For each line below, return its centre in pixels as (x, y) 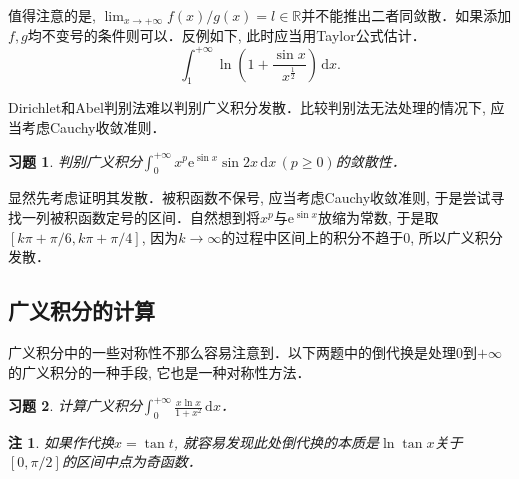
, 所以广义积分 (456, 236)
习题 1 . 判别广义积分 (75, 160)
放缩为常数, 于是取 (378, 216)
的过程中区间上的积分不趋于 (312, 236)
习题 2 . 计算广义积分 (75, 405)
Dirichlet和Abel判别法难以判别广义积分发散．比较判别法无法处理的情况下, (247, 107)
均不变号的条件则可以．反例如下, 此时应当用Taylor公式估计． (226, 35)
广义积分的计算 (81, 310)
